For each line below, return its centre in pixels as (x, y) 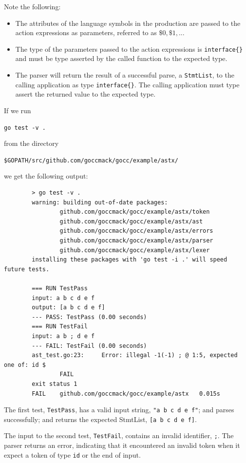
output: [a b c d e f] (68, 308)
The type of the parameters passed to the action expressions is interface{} (129, 49)
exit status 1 (55, 384)
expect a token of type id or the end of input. (72, 454)
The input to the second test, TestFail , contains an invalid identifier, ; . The (119, 435)
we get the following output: (46, 176)
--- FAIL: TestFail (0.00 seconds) (89, 346)
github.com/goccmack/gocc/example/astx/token (135, 212)
